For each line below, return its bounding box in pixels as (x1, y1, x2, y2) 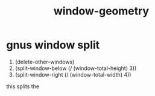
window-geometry (53, 4, 150, 18)
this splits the (6, 83, 40, 90)
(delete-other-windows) (14, 58, 75, 65)
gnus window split (6, 38, 100, 52)
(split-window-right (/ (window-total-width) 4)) (14, 71, 131, 78)
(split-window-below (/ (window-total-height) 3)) (14, 65, 137, 72)
